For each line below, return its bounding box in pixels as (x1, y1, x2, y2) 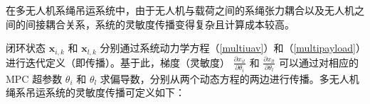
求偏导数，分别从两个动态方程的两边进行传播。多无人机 (100, 71, 359, 86)
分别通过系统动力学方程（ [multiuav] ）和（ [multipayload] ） (100, 40, 361, 55)
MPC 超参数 (6, 71, 63, 86)
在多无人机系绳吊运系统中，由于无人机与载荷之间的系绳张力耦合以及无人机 (6, 3, 354, 17)
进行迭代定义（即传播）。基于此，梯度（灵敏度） (6, 54, 230, 69)
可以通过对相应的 (278, 54, 359, 69)
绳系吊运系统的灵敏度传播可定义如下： (6, 85, 185, 100)
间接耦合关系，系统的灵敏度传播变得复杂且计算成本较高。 (25, 16, 295, 31)
